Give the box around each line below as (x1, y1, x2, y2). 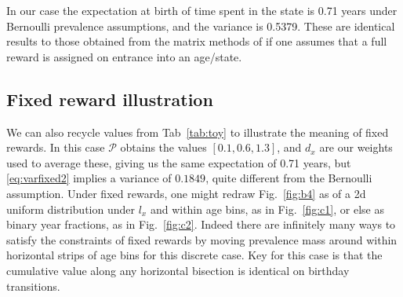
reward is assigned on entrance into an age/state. (6, 48, 242, 64)
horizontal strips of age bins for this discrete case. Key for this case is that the (6, 247, 383, 263)
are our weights (319, 139, 393, 156)
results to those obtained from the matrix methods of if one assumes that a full (6, 33, 387, 49)
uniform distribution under (6, 200, 135, 217)
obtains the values (120, 139, 207, 156)
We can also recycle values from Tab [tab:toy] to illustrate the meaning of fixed (6, 123, 389, 140)
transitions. (6, 277, 60, 294)
